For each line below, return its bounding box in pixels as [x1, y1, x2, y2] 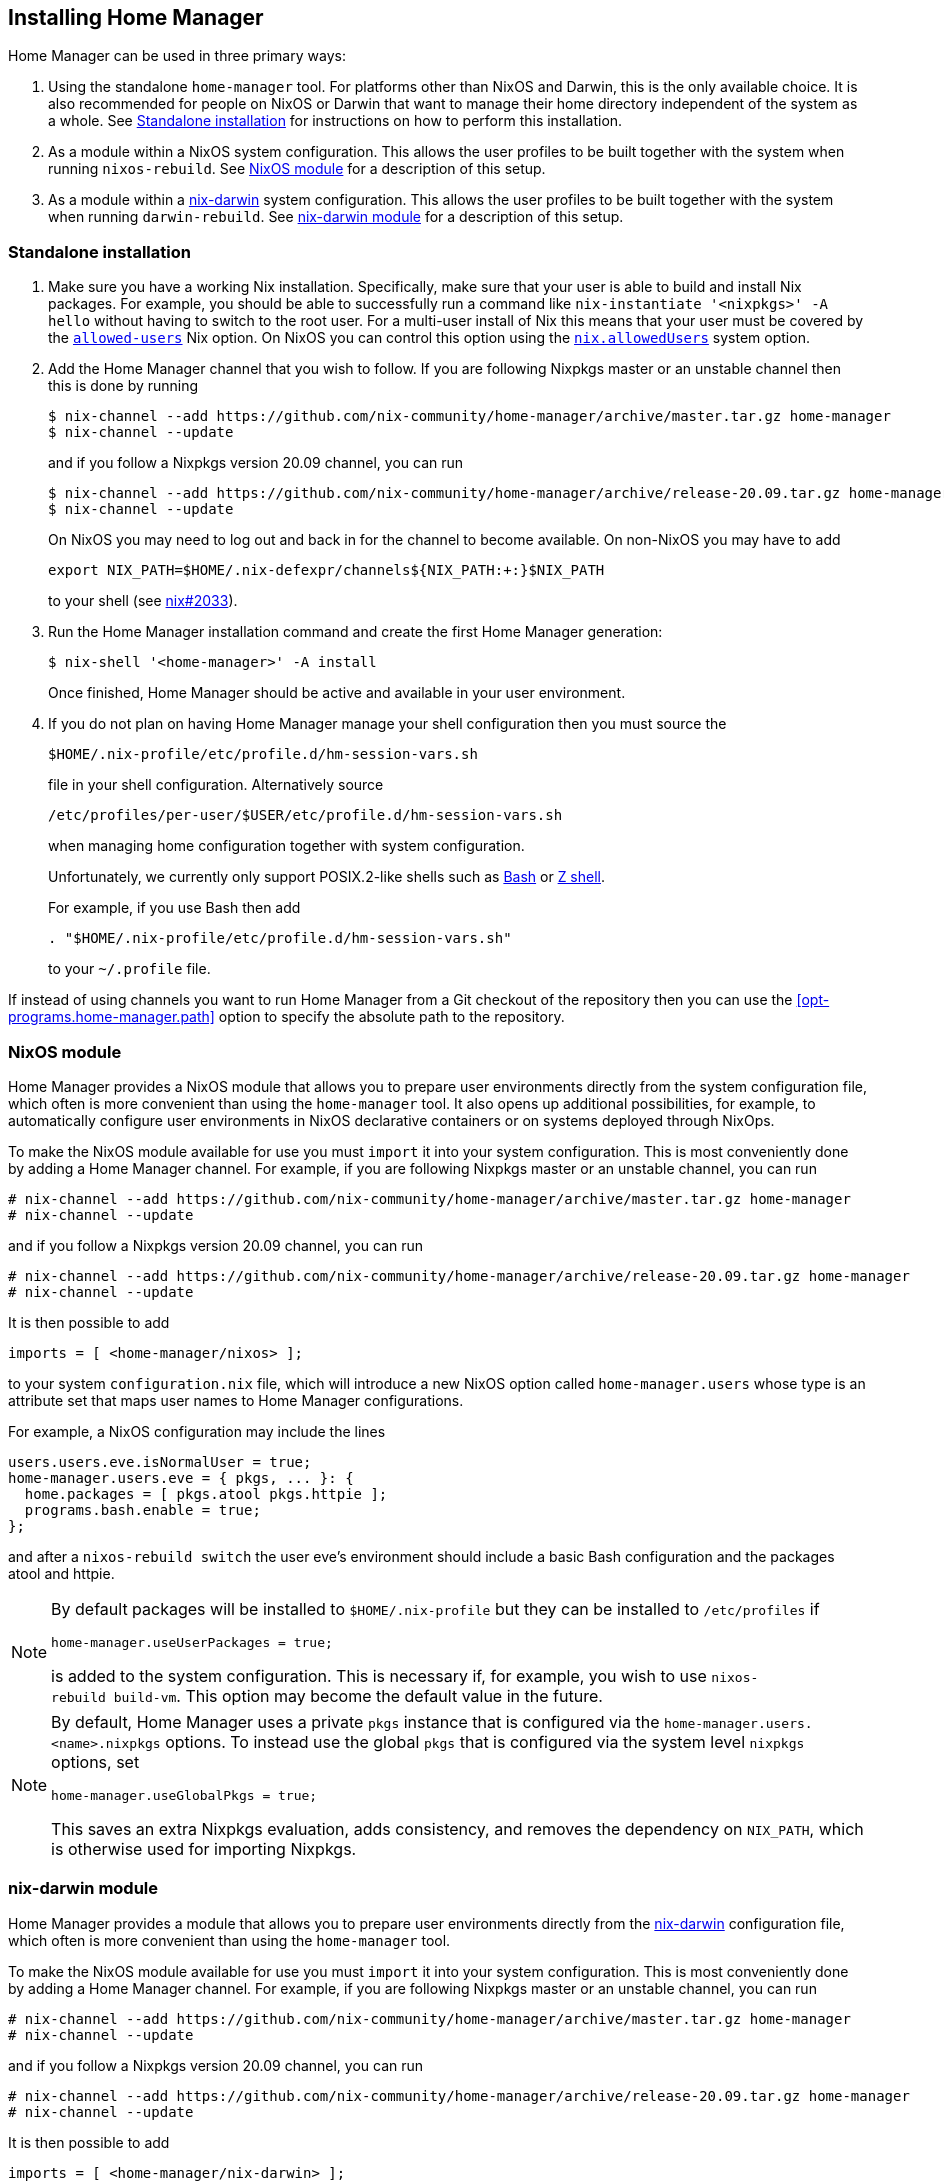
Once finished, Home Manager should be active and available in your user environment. [48, 684, 626, 702]
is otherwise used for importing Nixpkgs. [51, 1838, 357, 1859]
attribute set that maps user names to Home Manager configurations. [8, 1391, 464, 1409]
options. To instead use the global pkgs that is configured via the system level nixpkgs [165, 1731, 805, 1752]
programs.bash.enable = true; [24, 1501, 261, 1518]
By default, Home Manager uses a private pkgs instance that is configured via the [51, 1711, 660, 1732]
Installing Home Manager [8, 5, 264, 30]
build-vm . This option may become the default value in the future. [113, 1685, 603, 1706]
